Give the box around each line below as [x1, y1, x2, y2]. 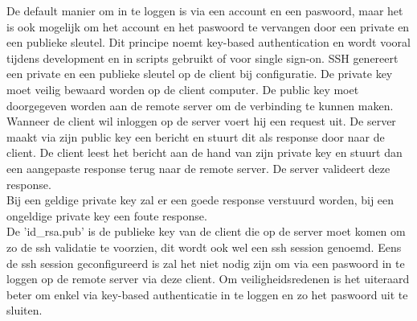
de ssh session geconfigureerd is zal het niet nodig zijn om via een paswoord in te [6, 254, 405, 271]
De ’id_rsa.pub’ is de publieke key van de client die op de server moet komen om [6, 223, 406, 240]
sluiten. [6, 302, 43, 319]
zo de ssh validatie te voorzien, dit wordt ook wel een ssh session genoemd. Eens [6, 238, 402, 255]
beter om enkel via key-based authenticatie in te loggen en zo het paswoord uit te [6, 286, 408, 302]
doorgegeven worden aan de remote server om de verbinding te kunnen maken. [6, 97, 394, 113]
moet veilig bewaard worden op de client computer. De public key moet [6, 80, 359, 97]
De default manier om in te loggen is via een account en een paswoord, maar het [6, 2, 403, 19]
